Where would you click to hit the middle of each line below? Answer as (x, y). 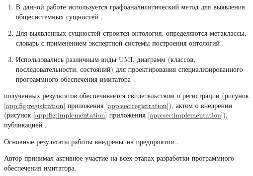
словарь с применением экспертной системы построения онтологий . (120, 42)
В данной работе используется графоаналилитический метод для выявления (130, 6)
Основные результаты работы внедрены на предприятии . (91, 141)
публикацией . (25, 124)
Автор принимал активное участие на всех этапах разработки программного (119, 158)
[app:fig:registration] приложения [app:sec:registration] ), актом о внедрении (118, 105)
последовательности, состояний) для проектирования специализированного (129, 69)
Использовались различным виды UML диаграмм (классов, (106, 59)
